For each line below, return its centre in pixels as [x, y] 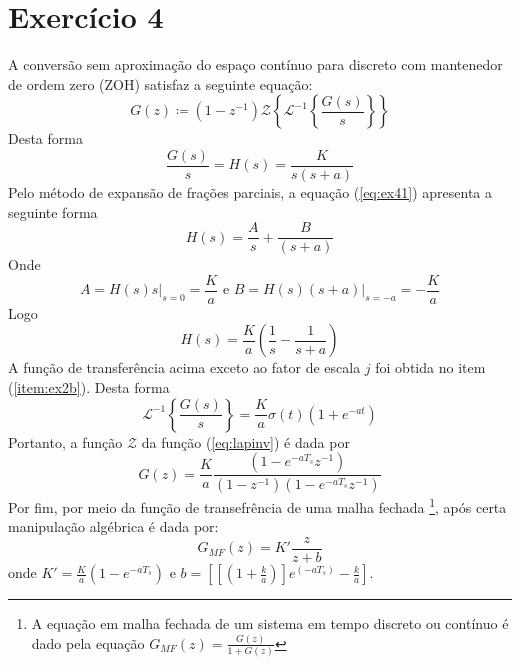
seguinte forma [53, 211]
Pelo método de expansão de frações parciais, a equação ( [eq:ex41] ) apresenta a [250, 191]
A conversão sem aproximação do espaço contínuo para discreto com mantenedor [255, 64]
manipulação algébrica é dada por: [113, 526]
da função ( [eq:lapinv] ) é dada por [245, 441]
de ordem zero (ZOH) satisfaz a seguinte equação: [160, 83]
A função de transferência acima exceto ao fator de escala [184, 367]
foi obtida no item [430, 367]
